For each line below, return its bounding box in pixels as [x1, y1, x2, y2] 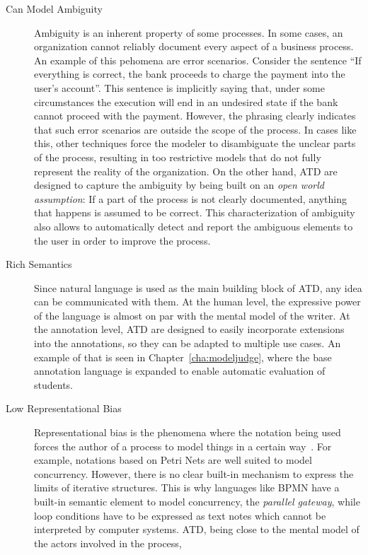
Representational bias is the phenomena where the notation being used [34, 425, 341, 440]
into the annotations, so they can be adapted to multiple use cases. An [34, 336, 341, 351]
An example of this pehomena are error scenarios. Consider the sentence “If [34, 52, 362, 67]
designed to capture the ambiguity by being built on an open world [34, 177, 324, 192]
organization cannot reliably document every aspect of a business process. [34, 39, 354, 54]
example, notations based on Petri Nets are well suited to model [34, 452, 312, 467]
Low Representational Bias [6, 401, 122, 416]
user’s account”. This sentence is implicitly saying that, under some [34, 80, 325, 95]
